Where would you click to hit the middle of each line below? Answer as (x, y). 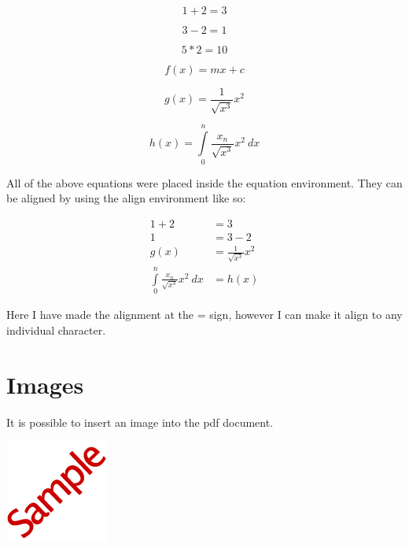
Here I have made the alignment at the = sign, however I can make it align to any (204, 315)
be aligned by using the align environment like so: (126, 198)
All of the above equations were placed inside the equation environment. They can (204, 182)
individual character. (56, 330)
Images (45, 384)
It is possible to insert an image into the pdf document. (140, 422)
